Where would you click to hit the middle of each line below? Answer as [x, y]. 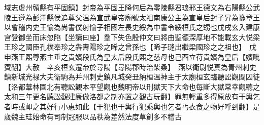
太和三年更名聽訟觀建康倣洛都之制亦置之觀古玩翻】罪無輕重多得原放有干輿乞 [132, 96]
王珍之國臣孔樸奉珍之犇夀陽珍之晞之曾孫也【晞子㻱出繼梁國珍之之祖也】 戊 [130, 47]
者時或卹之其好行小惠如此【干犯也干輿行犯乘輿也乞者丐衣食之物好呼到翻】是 [132, 106]
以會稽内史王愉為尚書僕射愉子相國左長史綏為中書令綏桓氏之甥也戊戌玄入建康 [132, 27]
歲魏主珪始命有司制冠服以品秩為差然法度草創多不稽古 [93, 116]
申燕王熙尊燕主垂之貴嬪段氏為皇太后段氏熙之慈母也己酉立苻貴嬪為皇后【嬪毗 [132, 56]
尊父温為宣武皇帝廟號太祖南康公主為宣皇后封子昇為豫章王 [164, 17]
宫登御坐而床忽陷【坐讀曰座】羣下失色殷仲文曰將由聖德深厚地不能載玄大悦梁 [132, 37]
